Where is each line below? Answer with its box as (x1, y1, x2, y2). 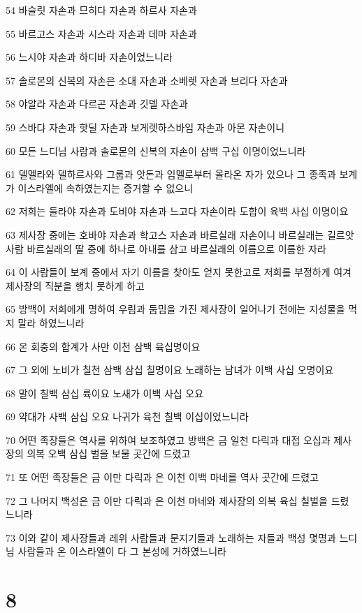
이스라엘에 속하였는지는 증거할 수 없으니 (17, 180, 194, 195)
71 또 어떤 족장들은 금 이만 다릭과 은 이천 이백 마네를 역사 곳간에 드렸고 (6, 470, 319, 485)
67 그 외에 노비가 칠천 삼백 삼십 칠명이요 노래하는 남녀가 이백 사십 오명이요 (6, 362, 334, 377)
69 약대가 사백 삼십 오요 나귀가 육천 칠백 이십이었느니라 (6, 409, 249, 424)
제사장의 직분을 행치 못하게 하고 (6, 278, 145, 293)
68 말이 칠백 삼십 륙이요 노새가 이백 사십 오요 (6, 385, 204, 400)
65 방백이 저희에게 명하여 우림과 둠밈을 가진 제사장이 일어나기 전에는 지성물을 (6, 302, 345, 316)
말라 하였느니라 (17, 315, 85, 330)
